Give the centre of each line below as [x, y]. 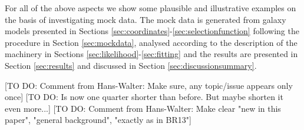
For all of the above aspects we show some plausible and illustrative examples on [151, 8]
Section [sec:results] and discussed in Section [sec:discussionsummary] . [131, 65]
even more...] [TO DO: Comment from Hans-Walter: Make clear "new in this [143, 108]
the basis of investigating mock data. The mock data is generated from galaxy [146, 19]
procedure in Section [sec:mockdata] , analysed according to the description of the [151, 42]
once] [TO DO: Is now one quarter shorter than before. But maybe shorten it [144, 97]
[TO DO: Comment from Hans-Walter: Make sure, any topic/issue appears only [149, 85]
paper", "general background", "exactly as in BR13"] [98, 120]
